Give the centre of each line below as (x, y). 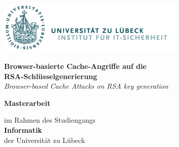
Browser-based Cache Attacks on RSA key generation (86, 86)
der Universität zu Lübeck (44, 140)
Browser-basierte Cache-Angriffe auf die (75, 66)
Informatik (23, 130)
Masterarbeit (27, 103)
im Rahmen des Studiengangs (50, 120)
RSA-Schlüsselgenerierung (51, 76)
